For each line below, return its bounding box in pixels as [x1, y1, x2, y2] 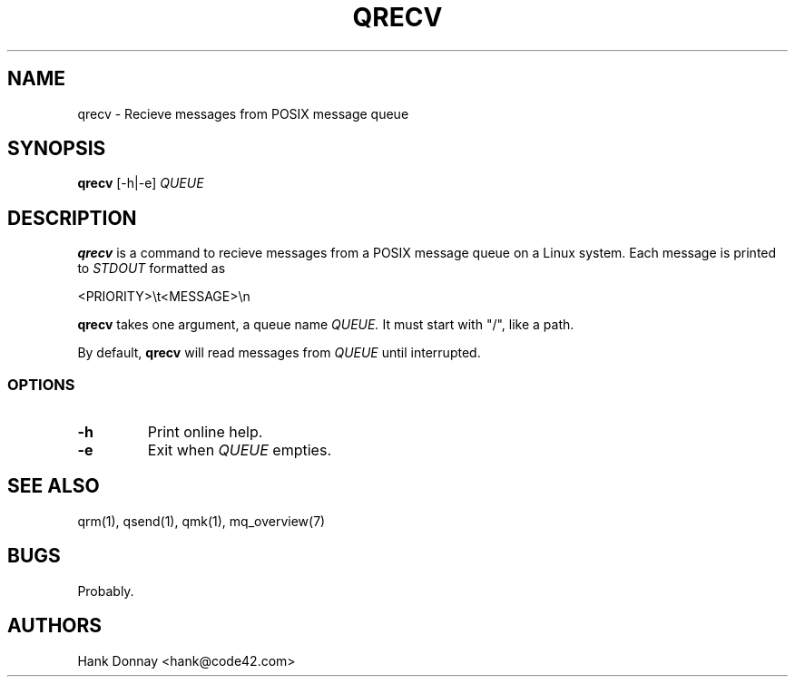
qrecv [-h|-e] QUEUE [77, 175, 204, 191]
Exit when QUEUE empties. [147, 441, 331, 460]
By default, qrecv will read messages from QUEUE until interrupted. [77, 345, 481, 361]
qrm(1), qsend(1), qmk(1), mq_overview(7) [77, 513, 326, 529]
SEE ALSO [7, 474, 100, 498]
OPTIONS [7, 375, 75, 394]
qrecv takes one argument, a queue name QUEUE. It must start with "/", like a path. [77, 317, 574, 333]
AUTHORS [7, 614, 103, 638]
